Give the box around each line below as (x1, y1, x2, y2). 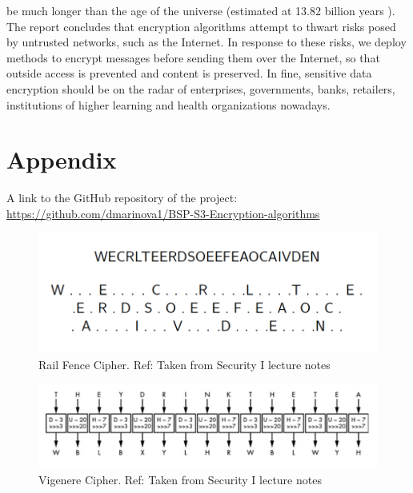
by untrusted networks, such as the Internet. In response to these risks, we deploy (6, 34, 407, 50)
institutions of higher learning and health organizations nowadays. (6, 96, 331, 113)
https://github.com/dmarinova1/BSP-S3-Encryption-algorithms (6, 205, 320, 221)
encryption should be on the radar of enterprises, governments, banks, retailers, (6, 80, 395, 97)
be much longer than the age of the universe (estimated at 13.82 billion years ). (6, 2, 395, 18)
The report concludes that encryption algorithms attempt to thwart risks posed (6, 18, 396, 34)
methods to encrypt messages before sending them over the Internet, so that (6, 49, 380, 66)
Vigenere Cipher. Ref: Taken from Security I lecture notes (38, 471, 322, 487)
